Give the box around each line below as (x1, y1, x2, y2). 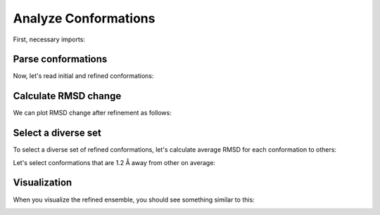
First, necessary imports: (13, 35, 86, 44)
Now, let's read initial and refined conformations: (13, 72, 154, 80)
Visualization (13, 176, 72, 189)
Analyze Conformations (13, 11, 156, 26)
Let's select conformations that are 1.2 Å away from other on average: (13, 158, 216, 167)
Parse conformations (13, 53, 108, 65)
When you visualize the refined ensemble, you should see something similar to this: (13, 195, 255, 204)
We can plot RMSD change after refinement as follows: (13, 109, 172, 117)
